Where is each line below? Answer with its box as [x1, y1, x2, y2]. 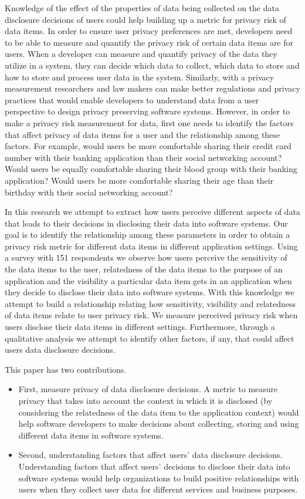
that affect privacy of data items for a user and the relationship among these [5, 128, 280, 140]
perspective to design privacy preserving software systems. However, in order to [5, 105, 290, 117]
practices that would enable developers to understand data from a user [5, 93, 259, 106]
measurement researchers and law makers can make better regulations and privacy [5, 82, 300, 95]
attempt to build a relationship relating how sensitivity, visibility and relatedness [5, 297, 296, 309]
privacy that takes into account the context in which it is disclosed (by [18, 395, 273, 406]
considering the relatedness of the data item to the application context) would [18, 406, 299, 418]
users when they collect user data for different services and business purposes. [18, 483, 298, 495]
